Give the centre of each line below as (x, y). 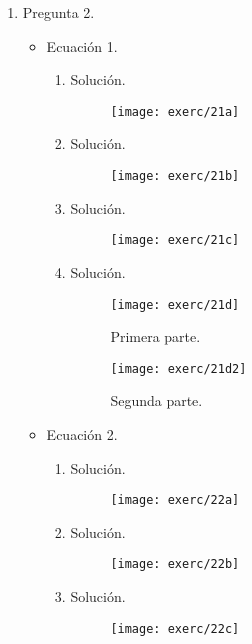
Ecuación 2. (82, 434)
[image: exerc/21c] (175, 240)
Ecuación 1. (82, 45)
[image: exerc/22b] (175, 564)
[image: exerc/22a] (175, 500)
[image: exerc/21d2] (178, 368)
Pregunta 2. (58, 12)
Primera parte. (155, 336)
